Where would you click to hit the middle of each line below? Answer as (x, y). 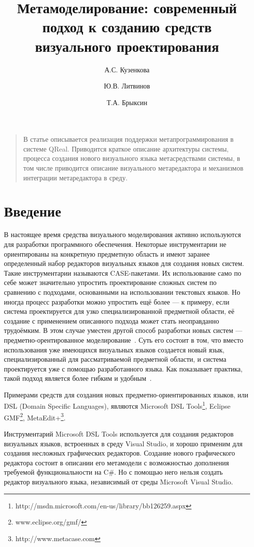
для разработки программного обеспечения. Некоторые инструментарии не (115, 244)
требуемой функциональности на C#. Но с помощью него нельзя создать (113, 472)
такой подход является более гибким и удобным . (78, 378)
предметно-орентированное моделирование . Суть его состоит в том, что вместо (124, 339)
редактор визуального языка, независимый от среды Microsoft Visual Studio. (118, 481)
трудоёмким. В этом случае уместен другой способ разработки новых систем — (123, 330)
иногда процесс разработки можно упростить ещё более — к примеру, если (117, 301)
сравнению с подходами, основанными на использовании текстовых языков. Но (122, 292)
